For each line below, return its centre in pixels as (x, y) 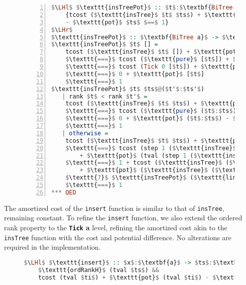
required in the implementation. (52, 247)
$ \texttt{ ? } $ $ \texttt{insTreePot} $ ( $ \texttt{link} (154, 178)
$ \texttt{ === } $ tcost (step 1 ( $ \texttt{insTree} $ (151, 148)
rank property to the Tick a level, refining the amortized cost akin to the (116, 228)
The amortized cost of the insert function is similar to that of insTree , (114, 208)
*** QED (64, 192)
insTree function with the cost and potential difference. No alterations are (118, 237)
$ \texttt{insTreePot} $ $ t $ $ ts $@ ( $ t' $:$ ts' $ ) (128, 89)
